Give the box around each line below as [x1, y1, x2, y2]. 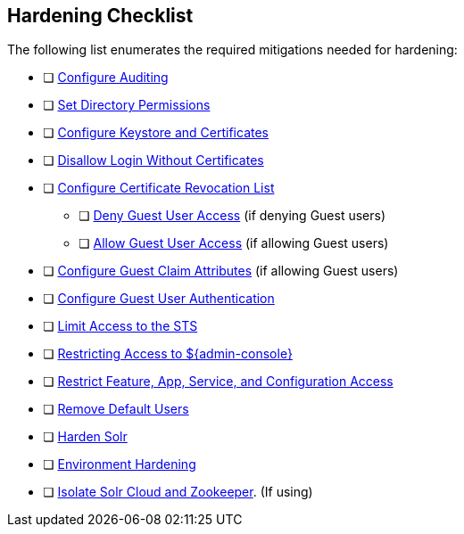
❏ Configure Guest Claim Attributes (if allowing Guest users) [43, 263, 399, 279]
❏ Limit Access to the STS [43, 318, 198, 334]
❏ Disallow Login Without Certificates [43, 152, 264, 168]
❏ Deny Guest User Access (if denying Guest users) [79, 208, 386, 224]
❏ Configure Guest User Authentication [43, 291, 275, 307]
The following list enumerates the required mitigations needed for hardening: [7, 42, 458, 58]
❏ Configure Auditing [43, 70, 169, 86]
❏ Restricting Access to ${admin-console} [43, 346, 293, 362]
